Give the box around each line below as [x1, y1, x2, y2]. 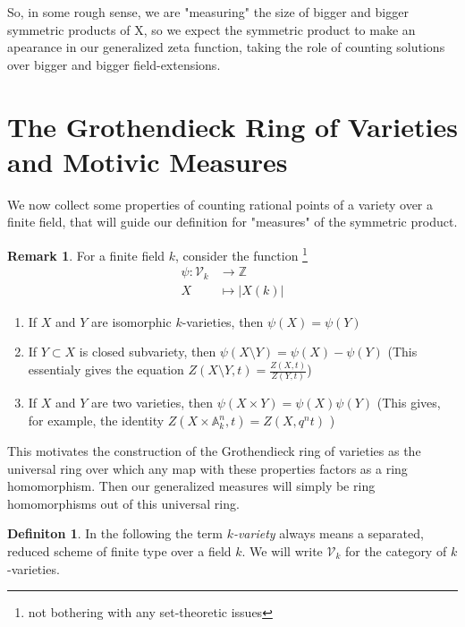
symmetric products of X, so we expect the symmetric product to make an [7, 20, 416, 39]
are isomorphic [91, 312, 172, 331]
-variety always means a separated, [232, 524, 424, 543]
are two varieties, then [91, 393, 213, 412]
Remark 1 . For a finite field [7, 245, 165, 264]
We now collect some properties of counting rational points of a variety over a [7, 194, 434, 213]
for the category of [344, 542, 447, 561]
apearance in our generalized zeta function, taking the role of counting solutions [7, 38, 445, 56]
